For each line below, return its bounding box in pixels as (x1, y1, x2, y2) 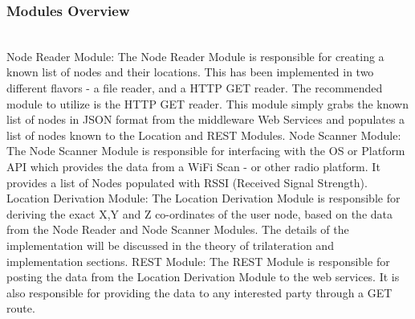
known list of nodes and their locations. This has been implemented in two (6, 63, 374, 80)
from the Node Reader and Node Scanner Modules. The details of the (6, 221, 349, 238)
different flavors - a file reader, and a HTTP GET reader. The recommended (6, 80, 383, 96)
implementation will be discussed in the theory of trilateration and (6, 236, 334, 253)
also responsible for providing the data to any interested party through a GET (6, 284, 393, 301)
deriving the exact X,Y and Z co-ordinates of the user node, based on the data (6, 205, 393, 222)
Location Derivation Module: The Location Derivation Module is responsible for (6, 190, 401, 207)
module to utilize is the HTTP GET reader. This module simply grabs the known (6, 95, 409, 112)
